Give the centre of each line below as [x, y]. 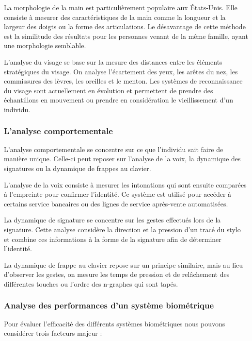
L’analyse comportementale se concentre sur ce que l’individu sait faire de [114, 149]
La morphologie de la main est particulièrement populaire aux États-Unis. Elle [121, 7]
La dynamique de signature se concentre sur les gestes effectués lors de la [112, 220]
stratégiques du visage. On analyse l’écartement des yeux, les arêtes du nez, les [121, 71]
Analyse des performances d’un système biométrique [109, 305]
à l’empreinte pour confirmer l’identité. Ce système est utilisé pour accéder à [118, 194]
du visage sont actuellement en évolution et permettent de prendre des [109, 90]
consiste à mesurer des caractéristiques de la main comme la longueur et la [115, 17]
